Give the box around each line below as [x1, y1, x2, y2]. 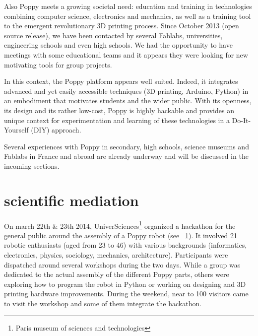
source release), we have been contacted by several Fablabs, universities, [4, 30, 223, 40]
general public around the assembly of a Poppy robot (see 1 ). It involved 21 [4, 230, 237, 240]
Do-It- [232, 115, 251, 125]
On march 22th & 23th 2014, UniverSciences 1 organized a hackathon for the [4, 219, 236, 231]
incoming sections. [4, 160, 60, 171]
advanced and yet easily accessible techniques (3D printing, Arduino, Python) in [4, 85, 249, 96]
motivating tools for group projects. [4, 59, 112, 69]
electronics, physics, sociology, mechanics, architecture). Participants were [4, 250, 228, 260]
